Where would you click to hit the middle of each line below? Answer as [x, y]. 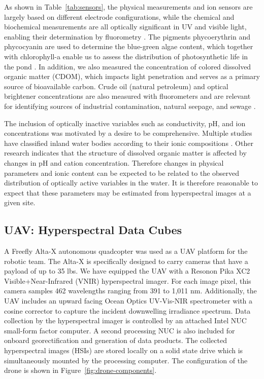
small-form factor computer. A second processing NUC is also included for [120, 330]
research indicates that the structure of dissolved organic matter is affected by [125, 153]
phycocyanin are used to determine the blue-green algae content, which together [129, 46]
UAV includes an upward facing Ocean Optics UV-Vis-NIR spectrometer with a [128, 301]
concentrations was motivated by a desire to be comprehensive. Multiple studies [128, 133]
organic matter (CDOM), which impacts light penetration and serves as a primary [132, 76]
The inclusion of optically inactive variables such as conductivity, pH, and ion [125, 123]
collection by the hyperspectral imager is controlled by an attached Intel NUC [125, 320]
